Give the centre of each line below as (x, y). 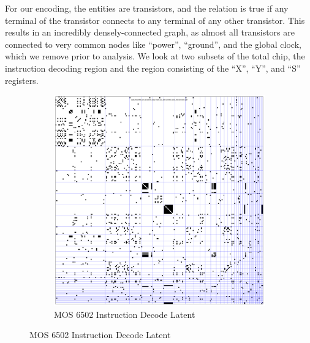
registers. (22, 80)
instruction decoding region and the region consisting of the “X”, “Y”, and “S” (153, 68)
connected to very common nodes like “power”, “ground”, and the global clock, (153, 44)
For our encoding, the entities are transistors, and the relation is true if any (147, 8)
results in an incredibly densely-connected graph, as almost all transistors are (150, 32)
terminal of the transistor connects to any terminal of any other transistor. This (155, 20)
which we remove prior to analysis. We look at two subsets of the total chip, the (155, 56)
